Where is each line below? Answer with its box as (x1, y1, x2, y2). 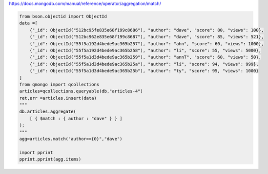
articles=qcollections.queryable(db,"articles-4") (19, 88, 144, 94)
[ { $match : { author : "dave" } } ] (29, 116, 123, 121)
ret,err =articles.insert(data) (19, 95, 97, 101)
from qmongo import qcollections (19, 82, 100, 87)
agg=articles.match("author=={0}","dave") (19, 136, 123, 142)
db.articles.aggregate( (19, 109, 77, 114)
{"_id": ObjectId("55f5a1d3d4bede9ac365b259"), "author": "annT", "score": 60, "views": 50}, (29, 54, 261, 60)
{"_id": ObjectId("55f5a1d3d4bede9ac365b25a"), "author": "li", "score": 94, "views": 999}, (29, 61, 259, 67)
